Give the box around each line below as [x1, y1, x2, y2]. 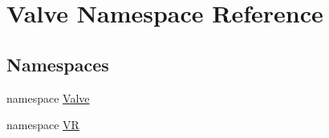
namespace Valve [6, 89, 90, 106]
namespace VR [6, 116, 79, 133]
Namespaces [6, 51, 109, 76]
